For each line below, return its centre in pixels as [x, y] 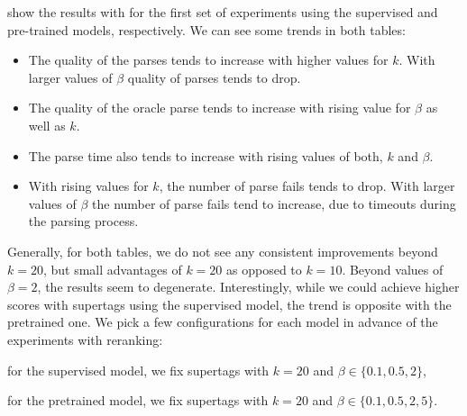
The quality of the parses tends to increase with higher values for [208, 60]
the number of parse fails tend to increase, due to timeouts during [274, 203]
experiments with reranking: [85, 339]
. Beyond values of [393, 269]
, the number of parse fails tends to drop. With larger [307, 186]
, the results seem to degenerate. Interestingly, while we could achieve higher [248, 287]
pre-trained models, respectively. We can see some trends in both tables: [206, 29]
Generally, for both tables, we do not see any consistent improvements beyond [223, 251]
